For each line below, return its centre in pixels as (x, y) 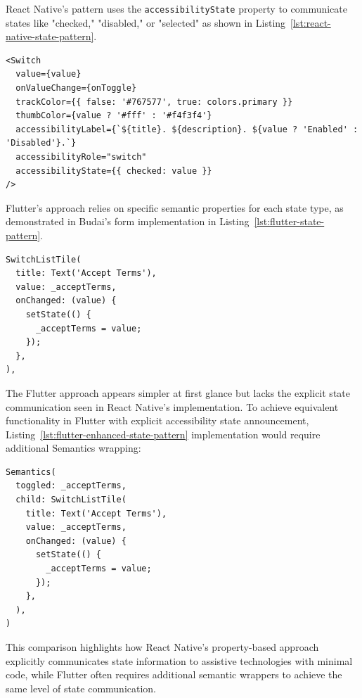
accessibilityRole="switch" (81, 157)
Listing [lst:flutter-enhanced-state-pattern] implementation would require (163, 434)
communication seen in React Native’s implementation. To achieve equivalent (172, 406)
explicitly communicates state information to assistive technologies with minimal (179, 660)
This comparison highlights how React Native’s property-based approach (162, 647)
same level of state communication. (81, 688)
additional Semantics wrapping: (73, 448)
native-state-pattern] (50, 36)
